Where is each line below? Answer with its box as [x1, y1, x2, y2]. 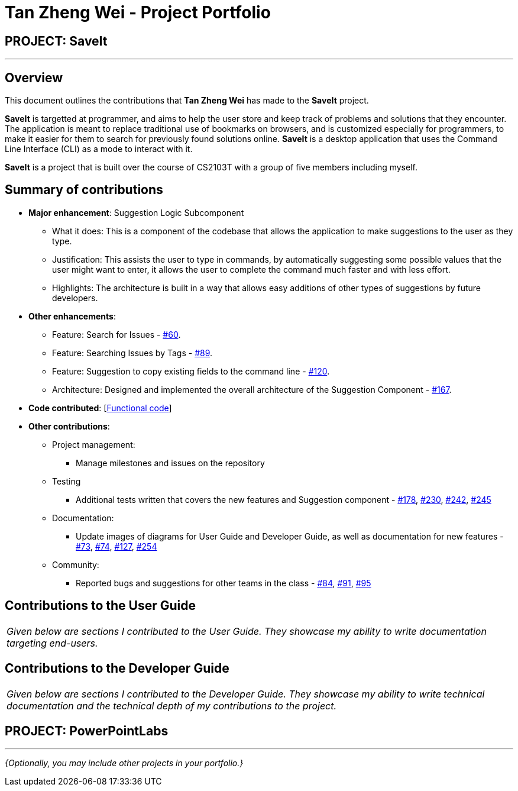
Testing [52, 476, 81, 486]
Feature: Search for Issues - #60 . [52, 329, 181, 340]
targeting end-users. [7, 637, 98, 649]
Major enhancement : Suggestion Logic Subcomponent [28, 207, 244, 218]
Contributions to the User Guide [5, 598, 196, 614]
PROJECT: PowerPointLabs [5, 723, 169, 738]
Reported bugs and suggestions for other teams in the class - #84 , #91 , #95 [76, 577, 371, 588]
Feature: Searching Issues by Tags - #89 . [52, 347, 213, 358]
